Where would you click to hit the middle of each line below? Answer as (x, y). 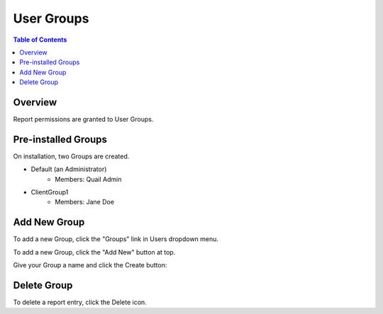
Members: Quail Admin (88, 179)
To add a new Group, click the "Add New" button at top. (94, 252)
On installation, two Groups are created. (71, 156)
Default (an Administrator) (69, 169)
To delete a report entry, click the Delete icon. (80, 302)
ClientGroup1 (50, 192)
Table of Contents (40, 40)
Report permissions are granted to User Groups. (83, 120)
